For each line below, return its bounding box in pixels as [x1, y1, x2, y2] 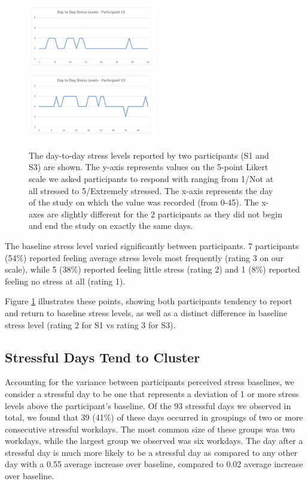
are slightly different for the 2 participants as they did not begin [47, 207, 282, 220]
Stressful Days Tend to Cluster [5, 347, 200, 366]
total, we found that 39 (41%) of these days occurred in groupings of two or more [5, 411, 303, 423]
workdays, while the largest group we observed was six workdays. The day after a [5, 434, 303, 447]
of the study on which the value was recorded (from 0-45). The [29, 196, 259, 208]
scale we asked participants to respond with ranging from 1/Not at [29, 173, 274, 184]
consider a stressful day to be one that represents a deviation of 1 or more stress [5, 387, 299, 400]
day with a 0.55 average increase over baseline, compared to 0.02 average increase [5, 458, 303, 470]
